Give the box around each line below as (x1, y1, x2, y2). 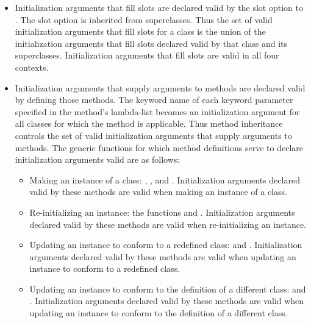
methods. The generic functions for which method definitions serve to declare (15, 141, 303, 154)
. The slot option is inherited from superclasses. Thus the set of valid (15, 13, 273, 26)
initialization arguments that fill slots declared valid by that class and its (15, 37, 288, 49)
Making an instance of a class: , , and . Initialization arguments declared (29, 173, 300, 186)
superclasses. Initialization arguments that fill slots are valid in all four (15, 49, 279, 62)
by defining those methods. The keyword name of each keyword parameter (15, 93, 293, 106)
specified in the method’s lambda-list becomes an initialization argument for (15, 105, 300, 118)
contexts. (15, 60, 49, 73)
